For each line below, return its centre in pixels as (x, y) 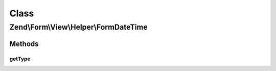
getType (20, 59)
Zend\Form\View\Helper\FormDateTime (78, 27)
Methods (24, 44)
